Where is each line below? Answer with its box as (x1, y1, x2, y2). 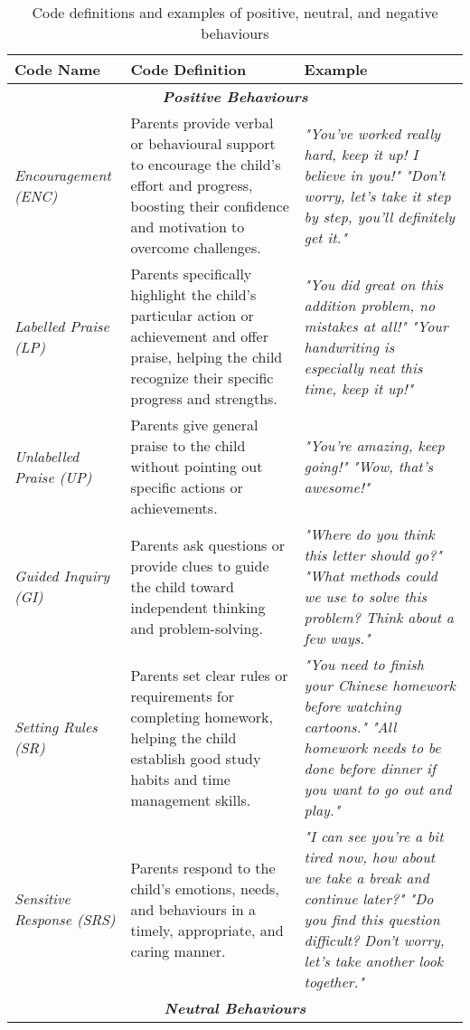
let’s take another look (304, 950, 444, 971)
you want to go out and (304, 779, 452, 799)
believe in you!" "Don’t (304, 164, 446, 185)
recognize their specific (130, 367, 274, 388)
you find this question (304, 909, 440, 930)
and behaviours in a (130, 898, 256, 920)
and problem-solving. (130, 617, 263, 638)
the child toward (130, 575, 234, 597)
